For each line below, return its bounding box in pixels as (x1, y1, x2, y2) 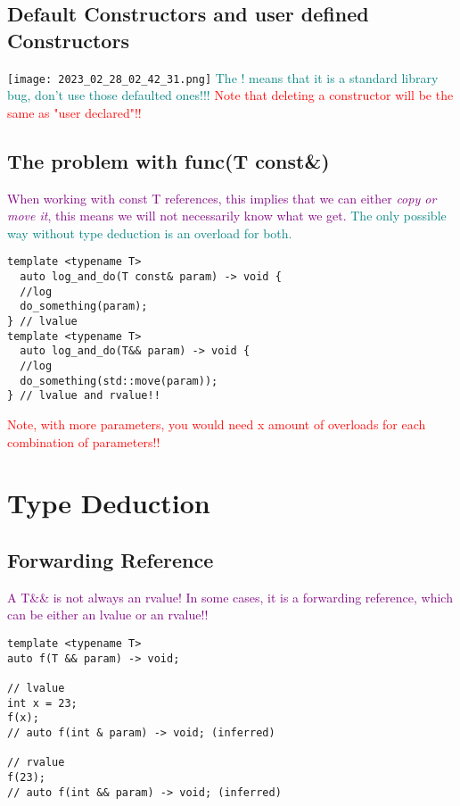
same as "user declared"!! (7, 103, 142, 121)
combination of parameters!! (7, 432, 160, 451)
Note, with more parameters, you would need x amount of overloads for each (7, 414, 426, 433)
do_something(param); (20, 300, 148, 313)
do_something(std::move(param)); (20, 374, 218, 387)
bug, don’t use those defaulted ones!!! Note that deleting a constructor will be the (7, 86, 454, 104)
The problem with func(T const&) (7, 146, 330, 174)
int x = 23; (7, 696, 78, 710)
